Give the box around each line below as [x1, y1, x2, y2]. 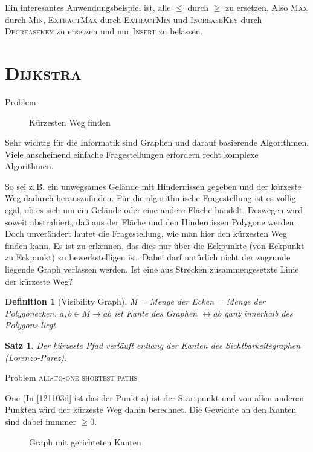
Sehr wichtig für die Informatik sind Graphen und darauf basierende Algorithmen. [5, 136, 309, 149]
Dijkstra [5, 60, 82, 85]
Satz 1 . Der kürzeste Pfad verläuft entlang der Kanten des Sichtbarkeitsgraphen [5, 339, 301, 351]
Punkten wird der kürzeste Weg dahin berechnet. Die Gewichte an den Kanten [5, 403, 297, 416]
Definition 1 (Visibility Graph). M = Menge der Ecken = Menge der [5, 295, 266, 308]
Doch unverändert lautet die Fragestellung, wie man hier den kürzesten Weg [5, 227, 288, 240]
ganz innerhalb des [224, 306, 293, 319]
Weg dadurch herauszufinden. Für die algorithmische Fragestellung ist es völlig [5, 192, 296, 204]
